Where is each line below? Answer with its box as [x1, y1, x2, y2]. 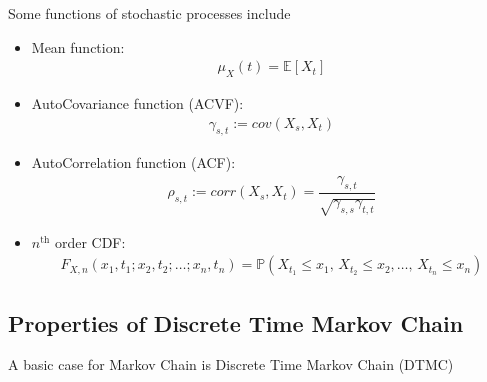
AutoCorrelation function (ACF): [31, 152, 236, 173]
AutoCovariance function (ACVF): [31, 93, 244, 114]
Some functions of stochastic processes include [8, 3, 291, 23]
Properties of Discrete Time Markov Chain [8, 307, 464, 338]
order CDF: [54, 231, 126, 252]
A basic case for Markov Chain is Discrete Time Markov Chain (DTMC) [8, 354, 454, 375]
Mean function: [31, 36, 125, 57]
